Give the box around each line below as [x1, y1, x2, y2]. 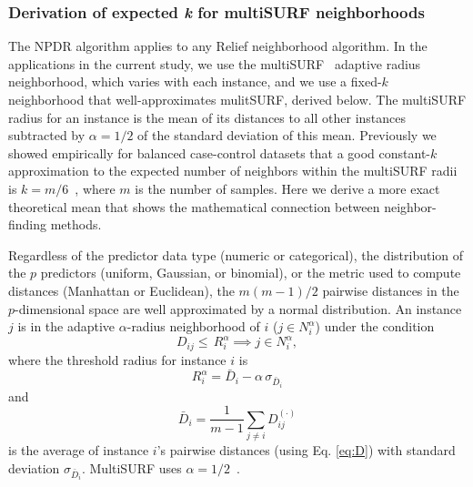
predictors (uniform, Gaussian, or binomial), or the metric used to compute [40, 263, 461, 282]
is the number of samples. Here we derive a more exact [135, 178, 440, 198]
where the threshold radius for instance [8, 350, 226, 369]
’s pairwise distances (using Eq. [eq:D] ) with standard [156, 441, 456, 460]
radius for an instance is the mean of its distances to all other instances [8, 107, 407, 127]
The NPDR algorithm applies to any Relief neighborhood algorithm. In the [8, 36, 428, 56]
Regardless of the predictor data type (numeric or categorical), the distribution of [8, 245, 464, 264]
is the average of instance [8, 441, 149, 460]
